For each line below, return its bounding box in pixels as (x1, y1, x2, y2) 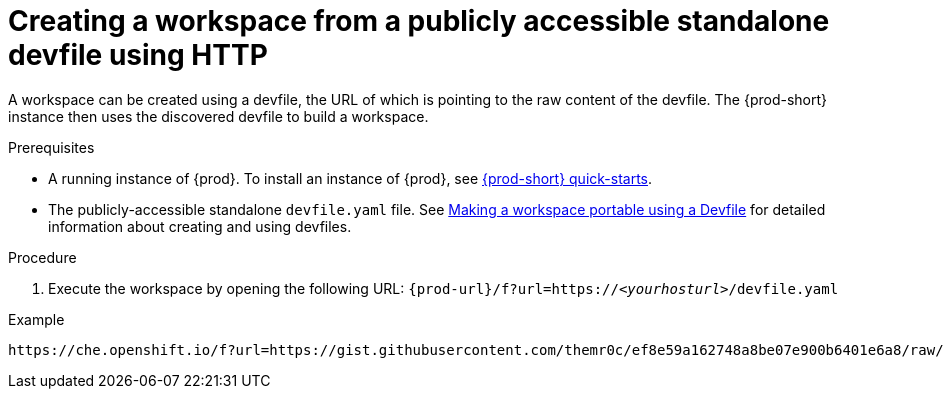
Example (8, 310, 65, 328)
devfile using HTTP (8, 38, 268, 72)
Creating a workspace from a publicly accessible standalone (8, 4, 830, 38)
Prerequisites (8, 138, 95, 156)
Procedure (8, 248, 77, 266)
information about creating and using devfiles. (48, 217, 352, 235)
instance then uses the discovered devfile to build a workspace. (8, 107, 429, 125)
